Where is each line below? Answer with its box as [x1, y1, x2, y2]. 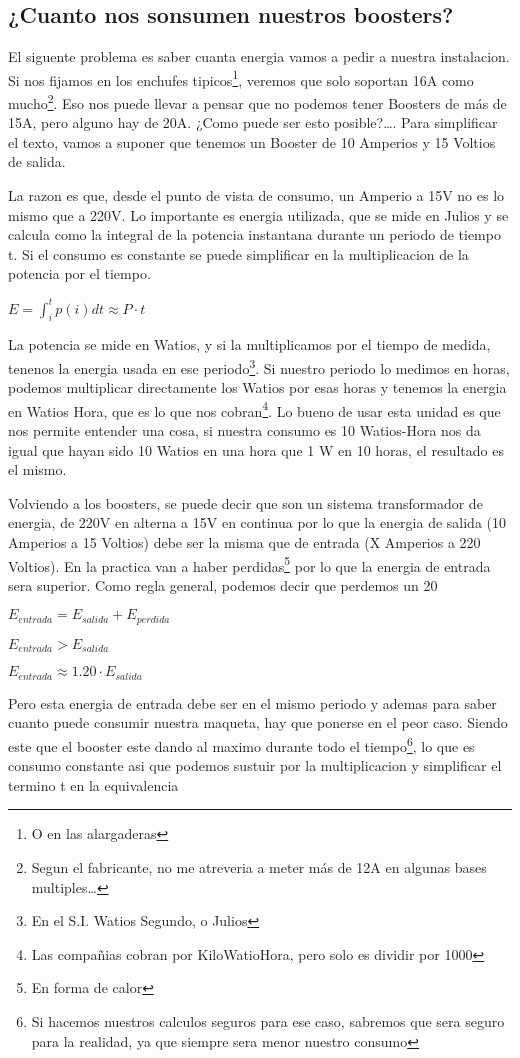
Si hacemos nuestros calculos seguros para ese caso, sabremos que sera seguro [31, 1010, 505, 1031]
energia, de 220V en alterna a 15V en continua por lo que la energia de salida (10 [8, 512, 506, 533]
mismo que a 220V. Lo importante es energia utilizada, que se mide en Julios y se [8, 204, 509, 225]
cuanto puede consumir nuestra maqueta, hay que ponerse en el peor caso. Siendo [8, 712, 508, 733]
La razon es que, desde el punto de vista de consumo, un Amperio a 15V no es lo [8, 185, 505, 206]
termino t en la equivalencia [8, 774, 179, 795]
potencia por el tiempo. [8, 263, 151, 284]
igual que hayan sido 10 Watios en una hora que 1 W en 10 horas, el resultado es [8, 439, 504, 460]
